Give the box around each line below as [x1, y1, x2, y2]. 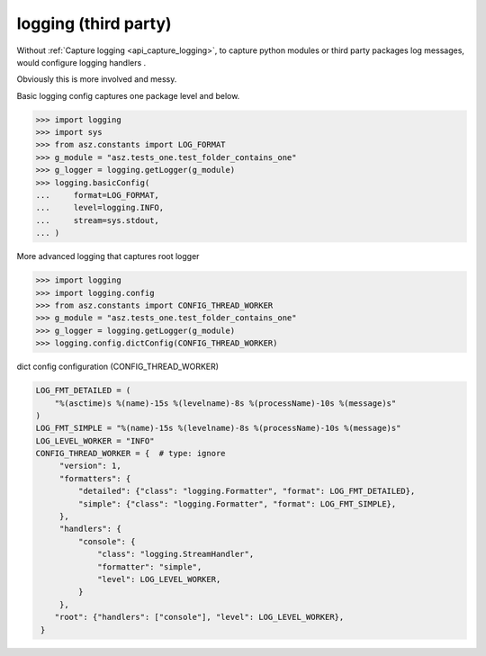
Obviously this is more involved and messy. [16, 74, 177, 85]
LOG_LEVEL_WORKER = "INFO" [35, 436, 155, 445]
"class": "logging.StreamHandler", [97, 549, 255, 560]
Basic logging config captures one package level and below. [16, 90, 240, 101]
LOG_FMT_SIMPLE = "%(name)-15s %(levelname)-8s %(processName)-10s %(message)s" [35, 423, 401, 434]
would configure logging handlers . [16, 57, 147, 67]
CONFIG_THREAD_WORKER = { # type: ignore [35, 448, 226, 459]
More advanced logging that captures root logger [16, 251, 200, 262]
